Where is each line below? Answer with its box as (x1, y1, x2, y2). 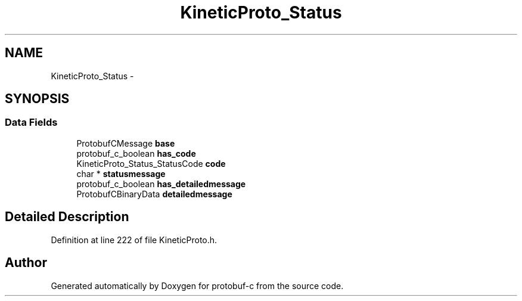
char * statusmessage (76, 168, 166, 179)
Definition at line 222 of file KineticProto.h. (51, 234, 218, 245)
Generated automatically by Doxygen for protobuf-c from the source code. (51, 280, 344, 291)
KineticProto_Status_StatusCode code (76, 158, 226, 169)
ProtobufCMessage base (76, 138, 175, 148)
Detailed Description (5, 209, 129, 225)
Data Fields (5, 116, 58, 129)
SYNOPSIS (5, 91, 70, 107)
